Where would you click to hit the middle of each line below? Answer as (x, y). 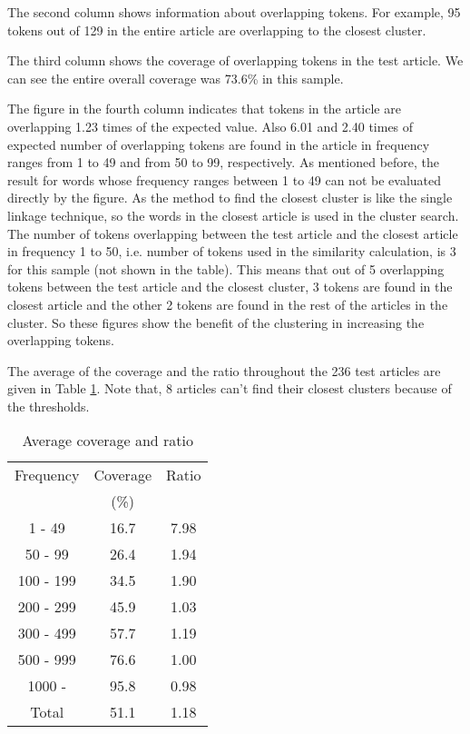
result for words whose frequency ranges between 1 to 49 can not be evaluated (225, 179)
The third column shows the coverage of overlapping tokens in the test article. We (235, 60)
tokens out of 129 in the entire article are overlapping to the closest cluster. (217, 30)
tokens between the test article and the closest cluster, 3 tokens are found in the (230, 287)
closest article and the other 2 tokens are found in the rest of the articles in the (228, 304)
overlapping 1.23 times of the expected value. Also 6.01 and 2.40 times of (211, 126)
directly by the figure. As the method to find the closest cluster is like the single (230, 198)
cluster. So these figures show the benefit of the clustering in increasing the (216, 322)
